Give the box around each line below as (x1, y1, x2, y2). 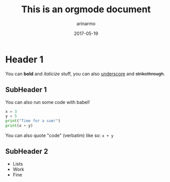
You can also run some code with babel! (5, 99, 90, 105)
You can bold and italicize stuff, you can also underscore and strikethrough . (5, 71, 165, 77)
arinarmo (76, 20, 96, 27)
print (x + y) (5, 123, 33, 128)
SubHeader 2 (5, 147, 49, 156)
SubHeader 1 (5, 85, 47, 94)
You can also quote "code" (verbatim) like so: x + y (5, 132, 114, 139)
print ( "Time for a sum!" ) (5, 119, 60, 124)
